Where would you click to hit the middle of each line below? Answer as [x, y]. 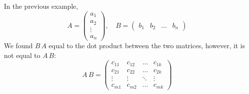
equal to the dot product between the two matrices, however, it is [147, 46]
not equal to [22, 55]
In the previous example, [41, 6]
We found [18, 46]
